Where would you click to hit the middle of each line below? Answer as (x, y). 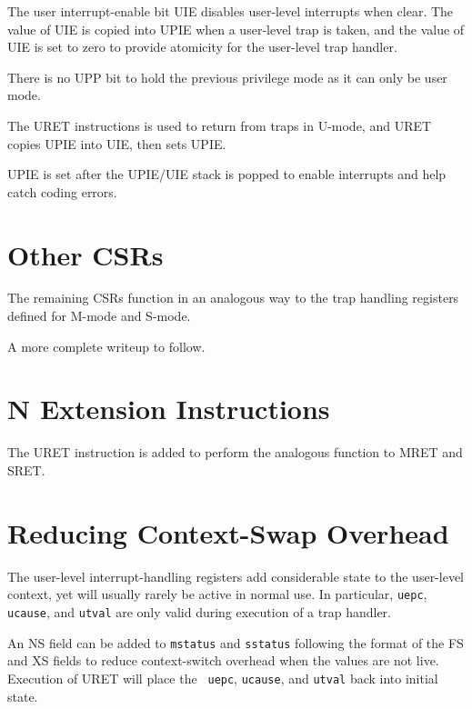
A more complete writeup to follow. (106, 346)
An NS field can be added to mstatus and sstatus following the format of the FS (236, 642)
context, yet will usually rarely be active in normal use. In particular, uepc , (217, 594)
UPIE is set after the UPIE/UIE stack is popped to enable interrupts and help (227, 174)
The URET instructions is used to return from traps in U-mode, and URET (220, 125)
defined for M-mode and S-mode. (99, 316)
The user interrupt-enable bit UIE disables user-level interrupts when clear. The (231, 11)
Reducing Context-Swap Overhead (228, 532)
